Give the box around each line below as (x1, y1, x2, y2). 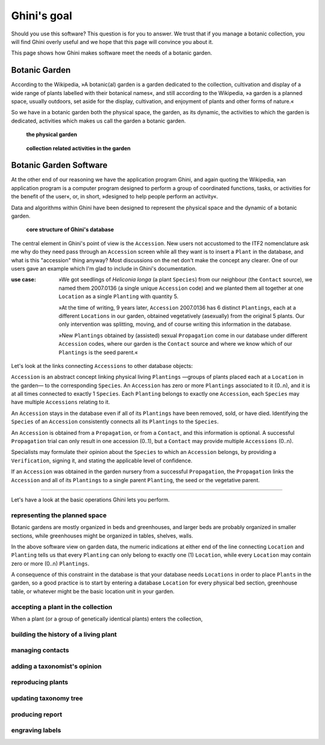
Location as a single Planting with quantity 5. (58, 293, 179, 300)
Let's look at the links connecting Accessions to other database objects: (11, 362, 193, 369)
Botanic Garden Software (11, 160, 108, 171)
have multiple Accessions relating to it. (11, 399, 111, 406)
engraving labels (11, 726, 61, 735)
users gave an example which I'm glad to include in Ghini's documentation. (11, 265, 197, 272)
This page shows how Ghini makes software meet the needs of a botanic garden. (11, 49, 212, 57)
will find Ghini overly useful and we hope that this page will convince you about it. (11, 38, 214, 45)
